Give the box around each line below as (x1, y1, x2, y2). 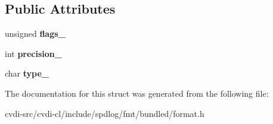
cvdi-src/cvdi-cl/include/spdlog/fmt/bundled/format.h (5, 107, 204, 119)
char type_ (5, 67, 49, 80)
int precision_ (5, 47, 62, 59)
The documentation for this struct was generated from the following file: (5, 87, 269, 99)
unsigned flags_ (5, 27, 66, 40)
